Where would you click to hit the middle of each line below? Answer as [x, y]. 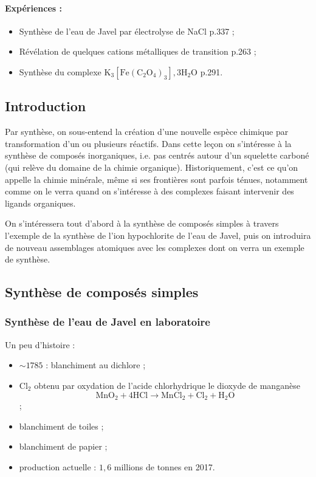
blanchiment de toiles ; [61, 426]
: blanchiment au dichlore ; [96, 365]
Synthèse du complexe [60, 71]
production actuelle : [58, 466]
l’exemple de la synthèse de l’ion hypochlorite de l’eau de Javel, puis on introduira [158, 235]
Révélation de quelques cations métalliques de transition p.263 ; [138, 51]
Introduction [46, 106]
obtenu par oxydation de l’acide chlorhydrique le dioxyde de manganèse [167, 385]
